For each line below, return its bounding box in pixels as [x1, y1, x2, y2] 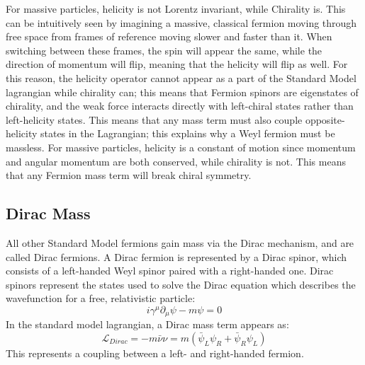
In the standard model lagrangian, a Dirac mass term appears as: [6, 317, 289, 332]
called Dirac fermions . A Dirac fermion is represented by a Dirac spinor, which [6, 249, 347, 264]
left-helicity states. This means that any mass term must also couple [6, 112, 303, 127]
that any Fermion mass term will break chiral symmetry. [6, 168, 252, 182]
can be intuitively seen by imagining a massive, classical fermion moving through [6, 15, 357, 30]
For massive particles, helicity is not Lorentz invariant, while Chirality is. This [6, 1, 346, 16]
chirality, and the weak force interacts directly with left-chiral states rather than [6, 98, 354, 113]
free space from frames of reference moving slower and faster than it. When [6, 29, 332, 44]
